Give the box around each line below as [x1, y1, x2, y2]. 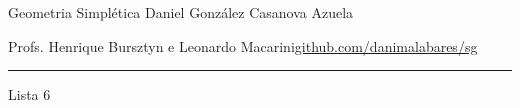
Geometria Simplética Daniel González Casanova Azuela [8, 2, 354, 22]
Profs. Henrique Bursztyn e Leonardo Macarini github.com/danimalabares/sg [8, 35, 478, 56]
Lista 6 [8, 84, 51, 105]
